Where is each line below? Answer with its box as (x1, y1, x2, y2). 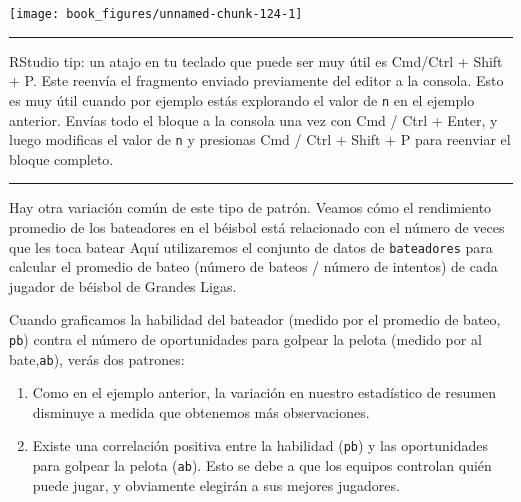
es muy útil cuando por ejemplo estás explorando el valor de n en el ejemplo (9, 89, 475, 110)
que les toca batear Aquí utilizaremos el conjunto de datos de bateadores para (9, 236, 493, 257)
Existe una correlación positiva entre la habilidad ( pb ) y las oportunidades (32, 435, 489, 456)
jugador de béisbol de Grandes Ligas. (9, 275, 237, 296)
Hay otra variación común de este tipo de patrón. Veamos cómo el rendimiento (9, 197, 492, 218)
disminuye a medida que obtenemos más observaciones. (32, 401, 370, 422)
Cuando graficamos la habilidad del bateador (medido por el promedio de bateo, (9, 309, 501, 330)
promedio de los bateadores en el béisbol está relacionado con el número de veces (9, 216, 505, 237)
